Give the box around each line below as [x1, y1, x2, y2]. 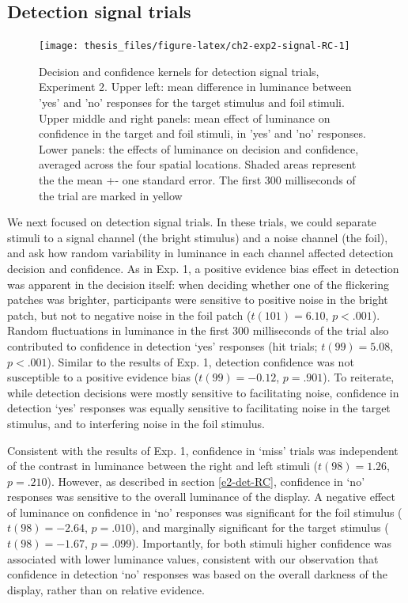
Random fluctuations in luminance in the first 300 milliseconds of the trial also [7, 322, 389, 339]
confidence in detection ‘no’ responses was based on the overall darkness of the [7, 566, 387, 582]
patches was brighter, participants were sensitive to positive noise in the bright [7, 291, 388, 308]
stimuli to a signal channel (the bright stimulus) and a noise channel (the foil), [7, 229, 388, 245]
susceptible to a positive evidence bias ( [7, 369, 199, 385]
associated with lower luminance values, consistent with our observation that [7, 550, 379, 567]
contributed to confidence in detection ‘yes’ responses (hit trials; [7, 337, 318, 354]
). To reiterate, [323, 369, 395, 385]
